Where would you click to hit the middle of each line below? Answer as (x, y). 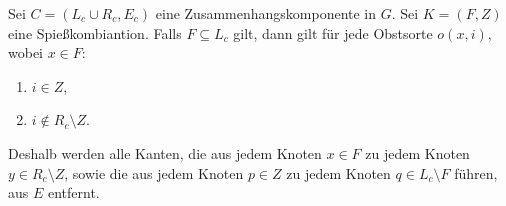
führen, (476, 172)
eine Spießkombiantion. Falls (95, 32)
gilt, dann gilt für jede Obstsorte (333, 32)
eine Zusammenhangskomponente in (266, 13)
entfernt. (73, 192)
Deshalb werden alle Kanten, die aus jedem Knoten (165, 152)
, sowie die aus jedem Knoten (154, 172)
